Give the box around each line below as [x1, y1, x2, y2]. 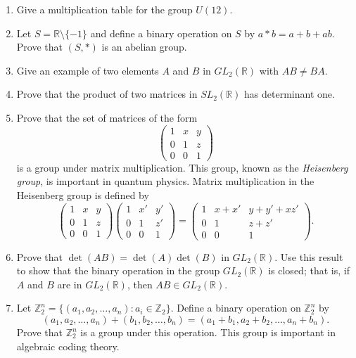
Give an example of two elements [16, 63, 159, 77]
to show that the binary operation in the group [16, 263, 220, 278]
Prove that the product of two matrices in [16, 87, 198, 101]
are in [57, 276, 82, 291]
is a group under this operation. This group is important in [80, 325, 336, 340]
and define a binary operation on [90, 25, 232, 40]
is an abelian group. [101, 39, 187, 54]
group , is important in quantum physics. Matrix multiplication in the [16, 174, 314, 188]
